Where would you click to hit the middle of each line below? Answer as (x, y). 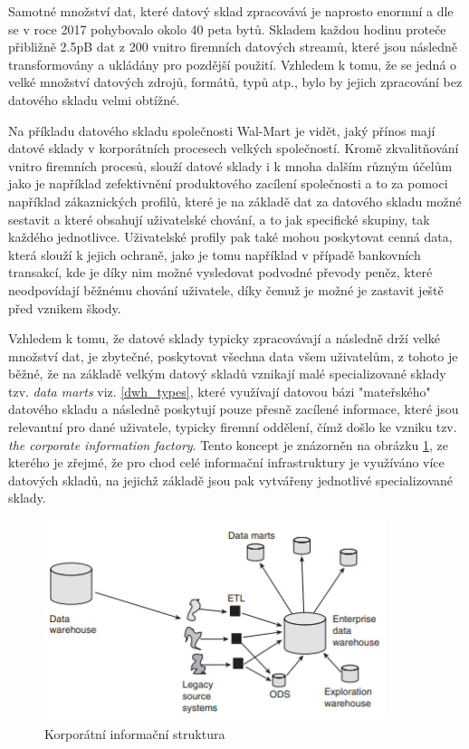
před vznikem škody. (65, 307)
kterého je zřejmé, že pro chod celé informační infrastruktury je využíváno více (226, 462)
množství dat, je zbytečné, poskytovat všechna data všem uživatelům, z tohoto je (233, 355)
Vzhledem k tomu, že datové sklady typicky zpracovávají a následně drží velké (224, 338)
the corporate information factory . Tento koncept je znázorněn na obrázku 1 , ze (229, 444)
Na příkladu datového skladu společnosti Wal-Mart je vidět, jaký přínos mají (222, 130)
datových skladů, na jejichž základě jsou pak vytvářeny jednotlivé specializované (231, 480)
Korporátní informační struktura (135, 734)
